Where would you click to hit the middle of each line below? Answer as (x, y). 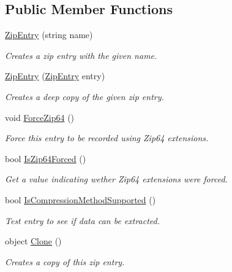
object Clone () (33, 241)
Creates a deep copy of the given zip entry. (84, 96)
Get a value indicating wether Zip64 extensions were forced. (116, 179)
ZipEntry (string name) (49, 35)
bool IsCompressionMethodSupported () (80, 199)
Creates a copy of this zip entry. (65, 261)
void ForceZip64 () (40, 117)
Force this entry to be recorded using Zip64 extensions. (107, 138)
